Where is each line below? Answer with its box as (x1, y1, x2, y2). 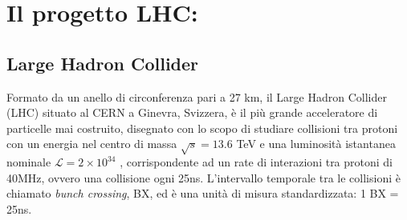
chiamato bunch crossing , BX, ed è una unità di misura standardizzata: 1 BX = (6, 185, 399, 202)
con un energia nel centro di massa (6, 135, 177, 152)
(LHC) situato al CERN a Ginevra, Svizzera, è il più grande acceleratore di (6, 104, 378, 121)
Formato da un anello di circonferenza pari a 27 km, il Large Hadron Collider (6, 88, 387, 105)
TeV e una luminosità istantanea (236, 135, 396, 152)
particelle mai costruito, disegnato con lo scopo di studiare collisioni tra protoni (6, 119, 398, 136)
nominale (6, 154, 51, 170)
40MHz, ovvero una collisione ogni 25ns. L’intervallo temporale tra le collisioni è (6, 169, 401, 186)
